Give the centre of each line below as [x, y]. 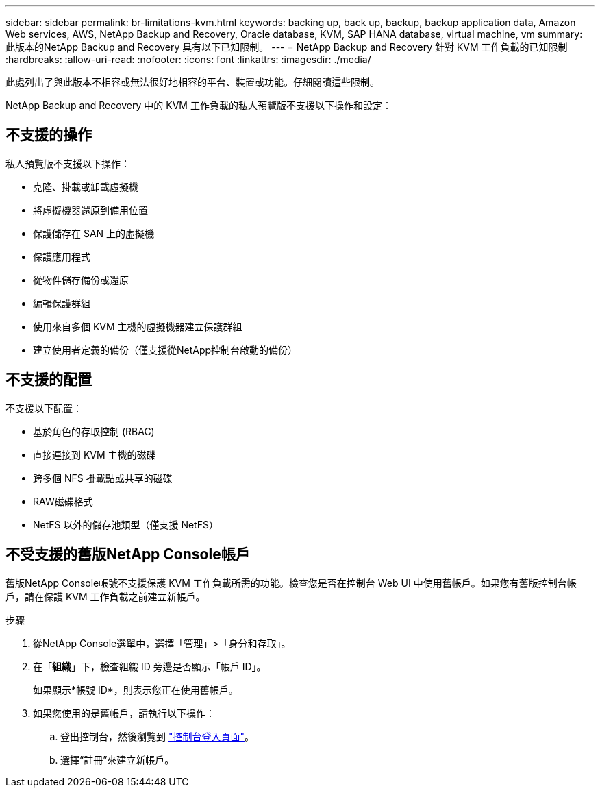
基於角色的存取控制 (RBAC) [94, 431]
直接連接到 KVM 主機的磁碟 [95, 454]
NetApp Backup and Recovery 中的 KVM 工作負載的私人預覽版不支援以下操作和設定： [199, 105]
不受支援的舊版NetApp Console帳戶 [128, 554]
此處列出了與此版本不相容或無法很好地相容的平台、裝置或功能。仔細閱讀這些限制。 [192, 82]
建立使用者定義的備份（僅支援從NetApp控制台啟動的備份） [165, 350]
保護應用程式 [62, 256]
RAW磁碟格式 [63, 501]
